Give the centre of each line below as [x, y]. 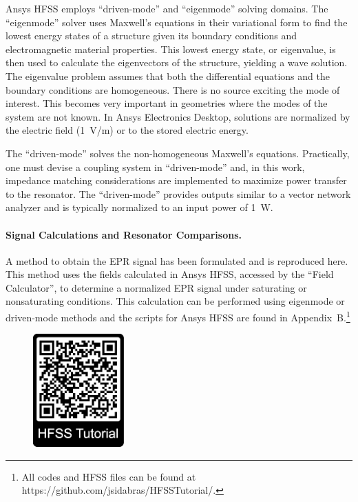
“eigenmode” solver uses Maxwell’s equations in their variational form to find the [177, 22]
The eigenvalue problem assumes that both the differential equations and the [168, 76]
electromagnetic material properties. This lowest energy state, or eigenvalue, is [171, 49]
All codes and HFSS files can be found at [109, 476]
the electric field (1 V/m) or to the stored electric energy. [127, 130]
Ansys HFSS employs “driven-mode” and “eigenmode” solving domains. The [167, 8]
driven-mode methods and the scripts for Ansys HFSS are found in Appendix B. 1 [178, 316]
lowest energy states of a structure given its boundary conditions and [151, 36]
